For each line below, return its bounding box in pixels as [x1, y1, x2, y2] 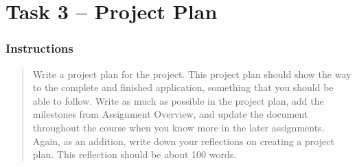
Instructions [5, 40, 73, 57]
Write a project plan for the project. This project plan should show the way [32, 66, 352, 81]
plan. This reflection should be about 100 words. [32, 147, 237, 162]
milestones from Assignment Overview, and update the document [32, 107, 308, 121]
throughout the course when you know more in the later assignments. [32, 120, 325, 134]
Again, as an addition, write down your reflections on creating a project [32, 133, 334, 148]
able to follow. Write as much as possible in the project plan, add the [32, 93, 324, 107]
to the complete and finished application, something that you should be [32, 80, 334, 94]
